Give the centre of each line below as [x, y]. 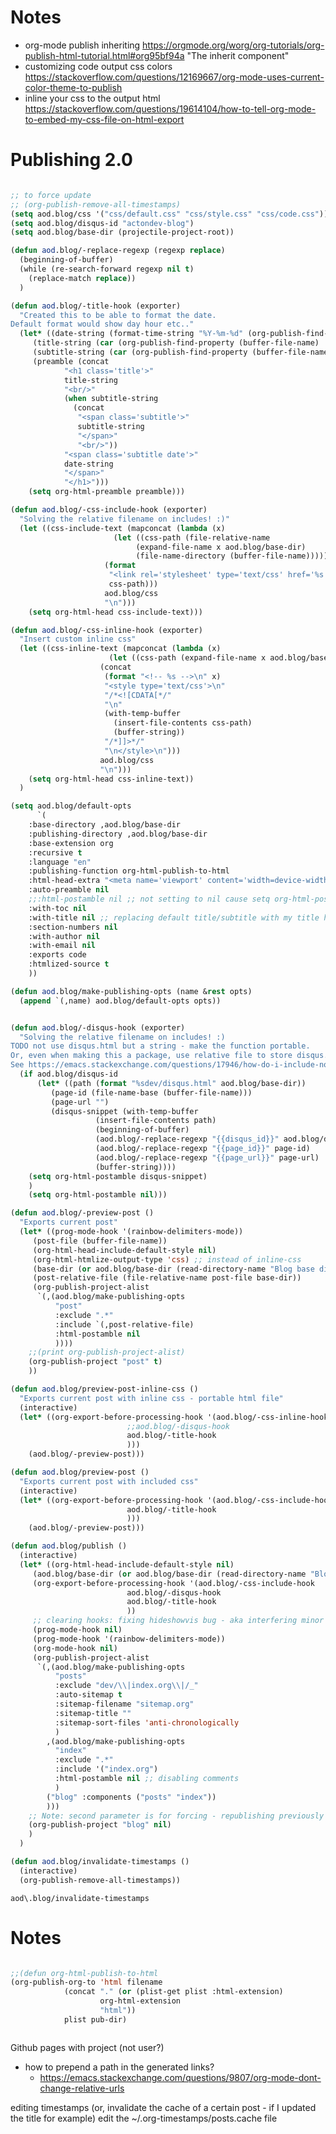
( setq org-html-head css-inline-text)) [111, 779]
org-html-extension [140, 2001]
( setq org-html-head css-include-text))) [115, 612]
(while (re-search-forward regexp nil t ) [107, 269]
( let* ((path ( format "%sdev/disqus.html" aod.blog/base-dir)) [171, 1083]
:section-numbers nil [73, 927]
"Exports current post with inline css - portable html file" [151, 1398]
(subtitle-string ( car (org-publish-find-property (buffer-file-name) [182, 352]
